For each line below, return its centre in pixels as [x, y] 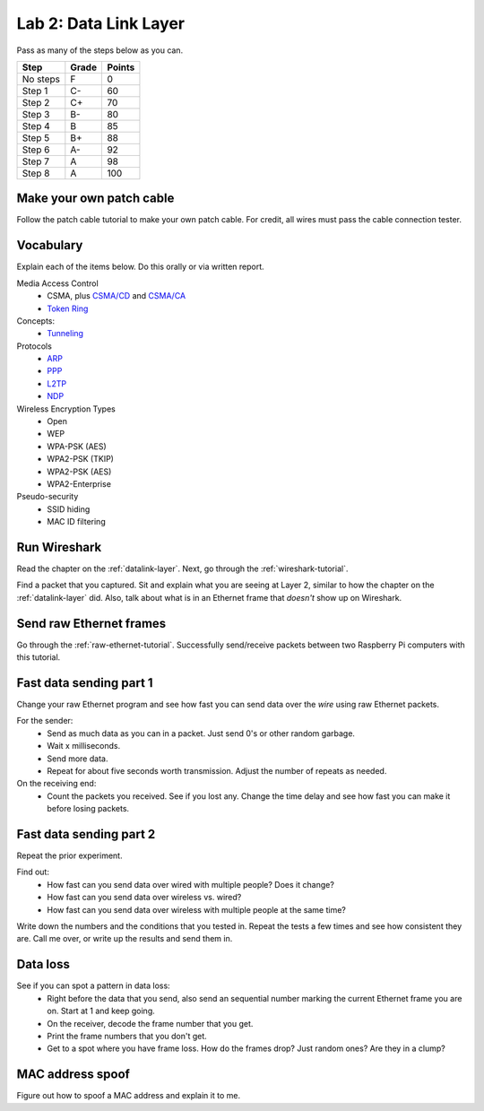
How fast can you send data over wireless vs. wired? [144, 898]
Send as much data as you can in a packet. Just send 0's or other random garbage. [201, 733]
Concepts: [36, 321]
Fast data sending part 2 [86, 834]
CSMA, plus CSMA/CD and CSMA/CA [117, 296]
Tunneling [65, 334]
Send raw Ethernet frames [91, 623]
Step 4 [36, 126]
